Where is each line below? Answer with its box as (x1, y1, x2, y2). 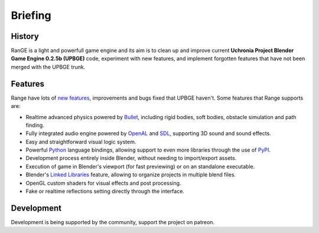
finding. (25, 122, 44, 129)
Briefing (11, 9, 51, 22)
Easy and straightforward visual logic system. (25, 138, 136, 145)
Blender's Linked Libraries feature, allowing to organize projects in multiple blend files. (25, 171, 236, 178)
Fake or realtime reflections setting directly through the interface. (25, 188, 184, 195)
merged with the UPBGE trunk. (11, 63, 86, 70)
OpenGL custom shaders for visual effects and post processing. (25, 179, 181, 186)
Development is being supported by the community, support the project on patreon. (11, 218, 215, 225)
